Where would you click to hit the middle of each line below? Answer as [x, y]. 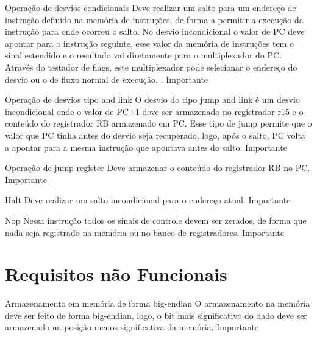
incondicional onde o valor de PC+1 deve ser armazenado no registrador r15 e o [154, 111]
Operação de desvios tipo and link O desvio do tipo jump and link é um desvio [152, 99]
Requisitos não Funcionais [116, 274]
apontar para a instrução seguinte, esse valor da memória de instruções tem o [149, 43]
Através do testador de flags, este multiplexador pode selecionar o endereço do [151, 67]
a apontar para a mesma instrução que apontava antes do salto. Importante [146, 147]
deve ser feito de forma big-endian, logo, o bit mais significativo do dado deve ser [156, 315]
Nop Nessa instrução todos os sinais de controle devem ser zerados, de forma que [156, 220]
